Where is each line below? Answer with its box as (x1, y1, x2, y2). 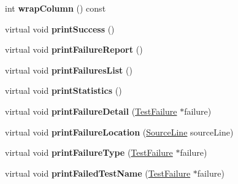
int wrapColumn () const (5, 2, 106, 14)
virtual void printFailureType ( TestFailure (5, 146, 173, 159)
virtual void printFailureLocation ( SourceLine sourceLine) (5, 125, 234, 138)
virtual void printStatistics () (5, 84, 122, 97)
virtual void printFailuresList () (5, 63, 132, 76)
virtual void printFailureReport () (5, 43, 143, 56)
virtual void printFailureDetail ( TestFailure (5, 104, 177, 117)
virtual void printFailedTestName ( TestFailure (5, 166, 191, 179)
